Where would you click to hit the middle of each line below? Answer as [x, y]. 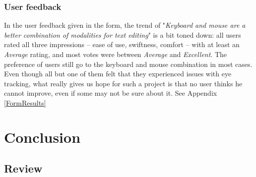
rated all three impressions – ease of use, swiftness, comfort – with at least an [122, 44]
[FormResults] [25, 102]
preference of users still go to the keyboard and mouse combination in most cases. [128, 64]
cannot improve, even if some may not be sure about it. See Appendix [111, 93]
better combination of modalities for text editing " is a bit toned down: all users [123, 34]
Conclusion [42, 137]
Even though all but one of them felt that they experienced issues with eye [118, 74]
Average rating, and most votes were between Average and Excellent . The [116, 54]
